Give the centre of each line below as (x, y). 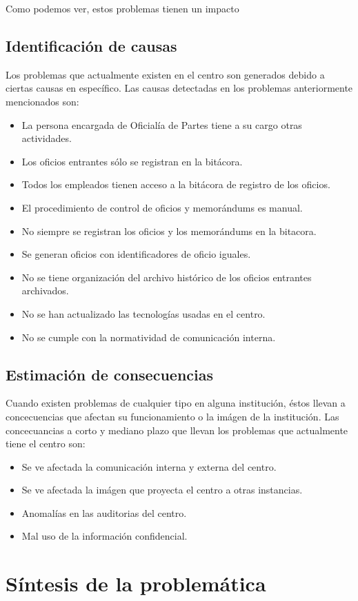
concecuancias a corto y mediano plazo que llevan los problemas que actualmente (177, 430)
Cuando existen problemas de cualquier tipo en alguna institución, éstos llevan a (176, 403)
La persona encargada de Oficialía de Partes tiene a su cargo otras (162, 124)
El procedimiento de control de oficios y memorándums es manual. (162, 207)
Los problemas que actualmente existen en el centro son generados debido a (165, 74)
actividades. (47, 138)
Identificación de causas (91, 45)
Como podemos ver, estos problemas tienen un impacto (122, 8)
